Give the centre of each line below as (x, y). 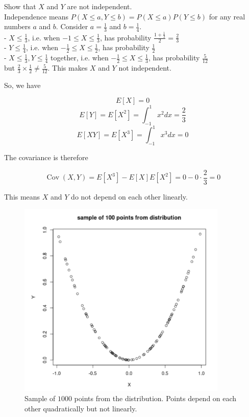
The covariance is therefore (46, 157)
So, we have (22, 85)
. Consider (72, 26)
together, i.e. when (80, 58)
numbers (17, 26)
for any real (227, 16)
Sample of (40, 398)
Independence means (36, 16)
